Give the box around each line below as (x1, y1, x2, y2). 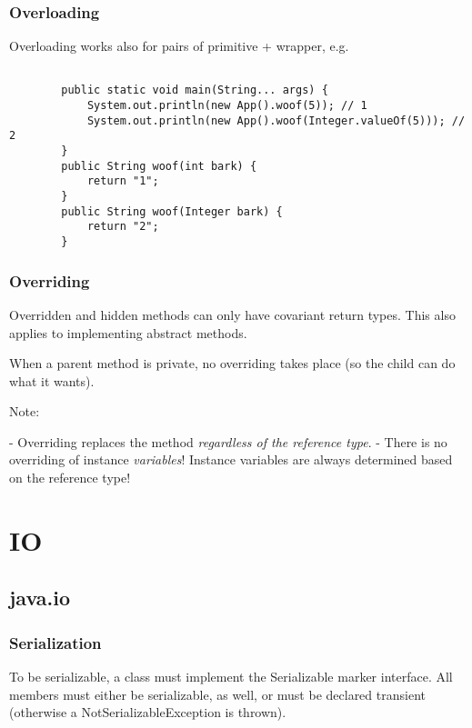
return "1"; (86, 175, 159, 188)
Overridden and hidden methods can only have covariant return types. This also (9, 304, 456, 324)
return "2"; (86, 220, 159, 234)
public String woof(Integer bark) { (61, 204, 283, 218)
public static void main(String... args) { (61, 84, 328, 97)
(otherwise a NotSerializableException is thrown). (9, 703, 286, 722)
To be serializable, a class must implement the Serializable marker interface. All (9, 667, 453, 686)
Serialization (9, 631, 102, 653)
